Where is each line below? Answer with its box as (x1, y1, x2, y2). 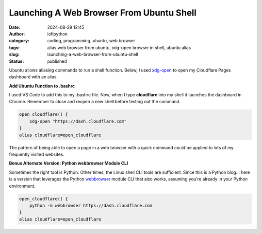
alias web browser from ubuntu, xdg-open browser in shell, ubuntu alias (47, 44, 191, 51)
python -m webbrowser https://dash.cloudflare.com (29, 202, 152, 208)
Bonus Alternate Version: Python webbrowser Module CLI (9, 161, 128, 166)
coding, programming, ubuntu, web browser (47, 38, 135, 44)
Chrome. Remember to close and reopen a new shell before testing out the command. (9, 99, 180, 105)
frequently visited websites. (9, 151, 65, 157)
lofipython (47, 31, 68, 36)
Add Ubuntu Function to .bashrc (9, 83, 75, 89)
